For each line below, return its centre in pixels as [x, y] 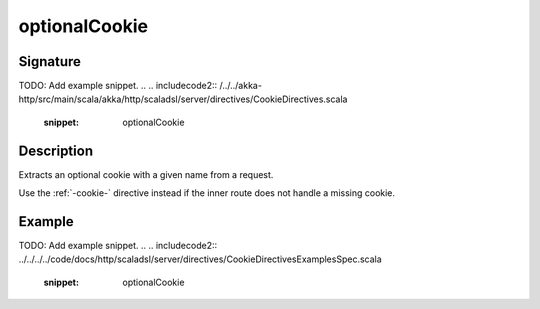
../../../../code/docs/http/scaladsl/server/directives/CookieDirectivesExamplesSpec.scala [200, 259]
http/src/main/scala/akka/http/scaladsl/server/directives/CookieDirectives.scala [183, 99]
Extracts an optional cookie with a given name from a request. [146, 174]
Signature [50, 61]
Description [56, 150]
